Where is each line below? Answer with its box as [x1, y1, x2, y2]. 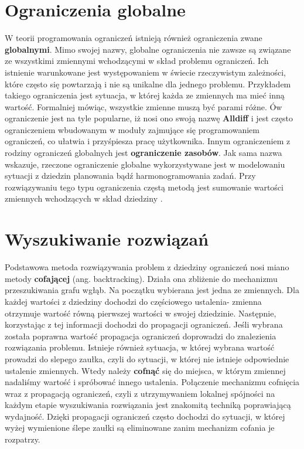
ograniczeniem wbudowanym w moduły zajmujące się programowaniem [5, 123, 259, 135]
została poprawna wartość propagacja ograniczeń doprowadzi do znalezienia [5, 329, 276, 342]
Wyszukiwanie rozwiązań [5, 227, 209, 251]
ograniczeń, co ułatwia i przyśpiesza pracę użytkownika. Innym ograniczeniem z [5, 135, 291, 147]
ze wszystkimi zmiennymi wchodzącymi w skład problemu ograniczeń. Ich [5, 55, 269, 67]
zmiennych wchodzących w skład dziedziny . [5, 192, 163, 205]
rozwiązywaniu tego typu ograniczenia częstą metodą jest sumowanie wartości [5, 181, 283, 193]
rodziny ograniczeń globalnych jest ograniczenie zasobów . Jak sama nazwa [5, 147, 282, 159]
